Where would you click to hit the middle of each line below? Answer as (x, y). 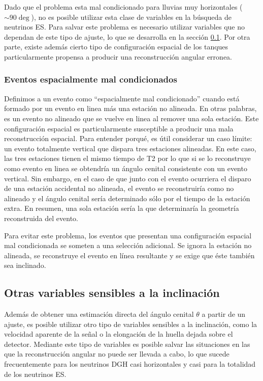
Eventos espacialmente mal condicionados (91, 79)
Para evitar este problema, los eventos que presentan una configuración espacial (128, 235)
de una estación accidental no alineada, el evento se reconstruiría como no (119, 188)
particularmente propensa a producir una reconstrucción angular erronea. (118, 56)
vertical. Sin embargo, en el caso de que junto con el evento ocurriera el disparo (128, 178)
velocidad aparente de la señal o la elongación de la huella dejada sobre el (119, 334)
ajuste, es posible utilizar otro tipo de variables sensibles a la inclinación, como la (131, 324)
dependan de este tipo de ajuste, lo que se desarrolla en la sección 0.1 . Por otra (127, 36)
